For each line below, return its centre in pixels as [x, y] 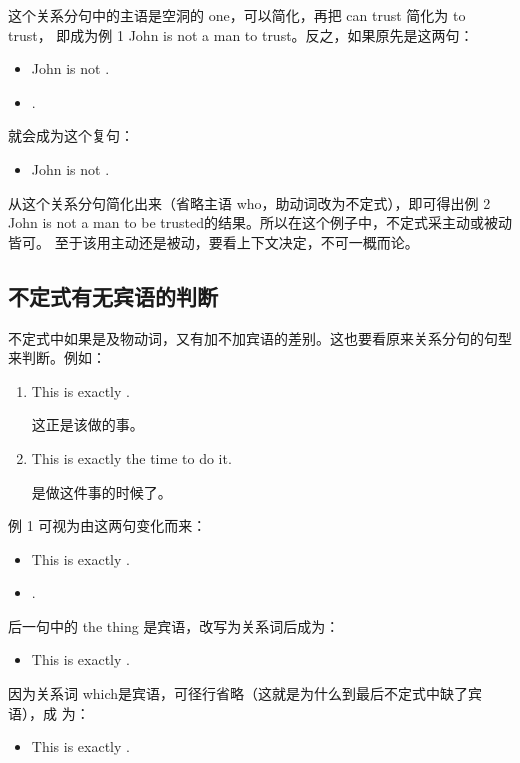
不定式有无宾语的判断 [113, 295]
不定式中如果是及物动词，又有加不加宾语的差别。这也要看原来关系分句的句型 [260, 337]
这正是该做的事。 [87, 424]
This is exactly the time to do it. [131, 457]
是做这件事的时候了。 [101, 491]
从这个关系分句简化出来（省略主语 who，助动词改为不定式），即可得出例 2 [249, 202]
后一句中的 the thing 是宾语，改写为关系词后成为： [174, 625]
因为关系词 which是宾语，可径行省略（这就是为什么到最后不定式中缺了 [238, 693]
